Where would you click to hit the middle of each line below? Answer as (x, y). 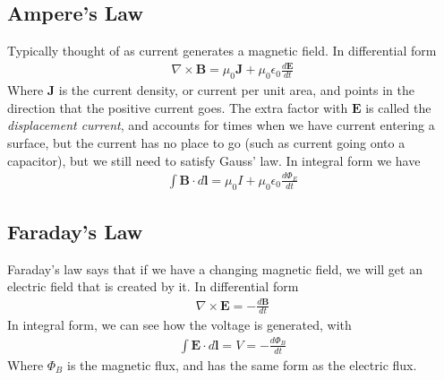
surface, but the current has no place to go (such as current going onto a (206, 142)
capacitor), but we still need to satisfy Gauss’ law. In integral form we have (214, 160)
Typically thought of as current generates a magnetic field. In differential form (222, 51)
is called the (398, 107)
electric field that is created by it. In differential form (153, 286)
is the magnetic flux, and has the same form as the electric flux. (242, 364)
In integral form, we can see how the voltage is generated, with (179, 325)
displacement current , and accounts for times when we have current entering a (221, 125)
